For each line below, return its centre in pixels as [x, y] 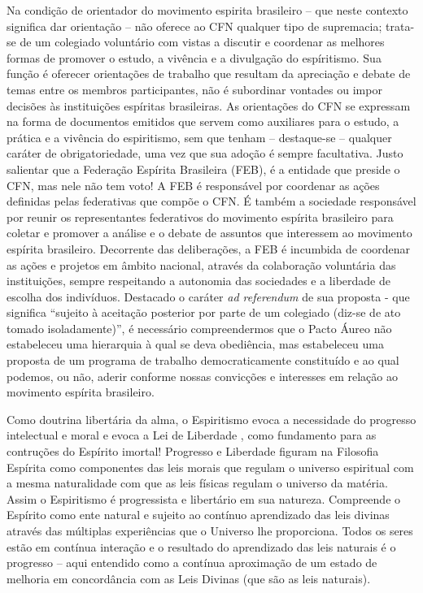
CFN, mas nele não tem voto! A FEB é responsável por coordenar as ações [193, 185]
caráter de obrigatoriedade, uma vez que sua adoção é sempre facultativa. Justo [205, 153]
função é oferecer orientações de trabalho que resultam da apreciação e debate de [209, 74]
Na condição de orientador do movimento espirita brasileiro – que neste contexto [207, 10]
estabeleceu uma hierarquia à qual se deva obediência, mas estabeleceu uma [195, 344]
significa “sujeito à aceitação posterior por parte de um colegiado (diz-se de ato [204, 312]
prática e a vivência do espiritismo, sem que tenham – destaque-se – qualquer [199, 137]
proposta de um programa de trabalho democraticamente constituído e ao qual [203, 360]
